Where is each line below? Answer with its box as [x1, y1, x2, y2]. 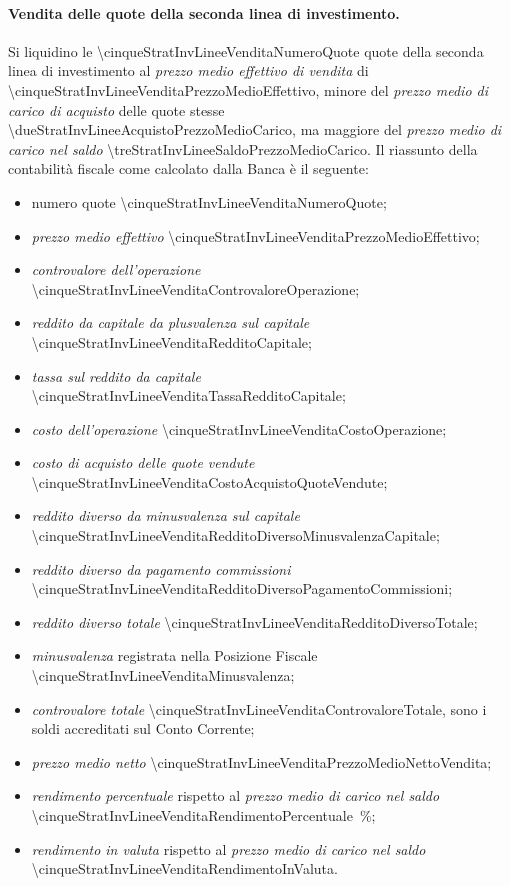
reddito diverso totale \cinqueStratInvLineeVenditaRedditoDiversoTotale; [31, 611, 478, 632]
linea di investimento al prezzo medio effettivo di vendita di [8, 60, 369, 81]
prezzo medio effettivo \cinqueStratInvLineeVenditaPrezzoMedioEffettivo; [31, 225, 480, 246]
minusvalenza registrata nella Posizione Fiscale [31, 645, 318, 666]
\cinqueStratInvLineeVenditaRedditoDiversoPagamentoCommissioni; [31, 578, 453, 599]
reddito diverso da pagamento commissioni [31, 558, 291, 579]
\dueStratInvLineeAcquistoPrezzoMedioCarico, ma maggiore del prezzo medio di [8, 119, 502, 140]
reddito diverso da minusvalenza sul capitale [31, 505, 300, 526]
